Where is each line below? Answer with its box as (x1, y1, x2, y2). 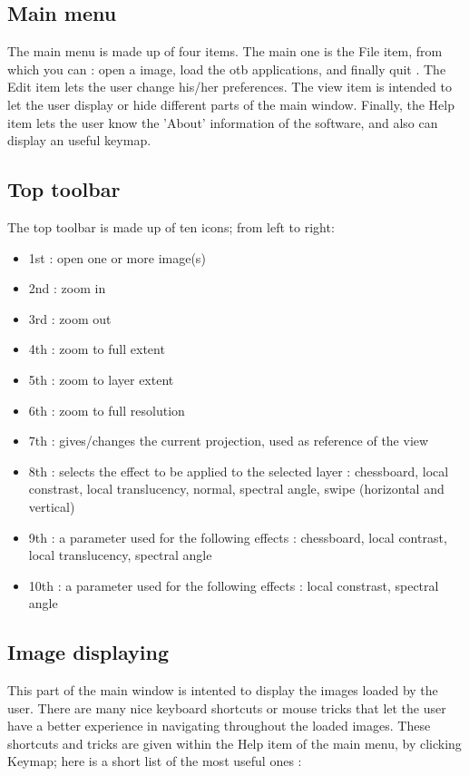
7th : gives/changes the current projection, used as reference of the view (28, 431, 429, 450)
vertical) (28, 496, 75, 516)
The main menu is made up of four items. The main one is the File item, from (7, 42, 443, 61)
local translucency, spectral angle (28, 545, 212, 565)
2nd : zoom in (28, 279, 106, 298)
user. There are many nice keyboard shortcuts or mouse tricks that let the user (7, 698, 446, 717)
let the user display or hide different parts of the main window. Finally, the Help (7, 94, 454, 113)
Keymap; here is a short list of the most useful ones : (7, 751, 302, 771)
